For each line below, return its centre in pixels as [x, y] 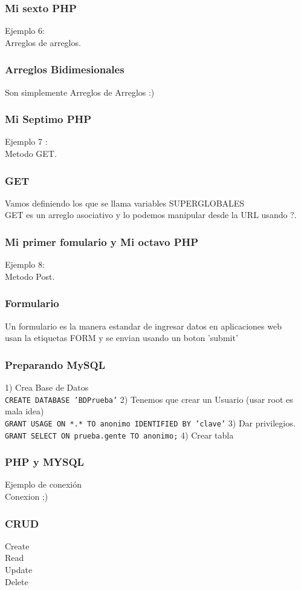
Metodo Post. [30, 276]
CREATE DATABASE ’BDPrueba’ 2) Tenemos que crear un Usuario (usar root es [149, 399]
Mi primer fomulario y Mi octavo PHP [102, 241]
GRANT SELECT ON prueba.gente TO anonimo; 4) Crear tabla [119, 435]
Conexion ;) [27, 496]
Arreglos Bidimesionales [65, 69]
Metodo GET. [31, 154]
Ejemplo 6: [25, 31]
